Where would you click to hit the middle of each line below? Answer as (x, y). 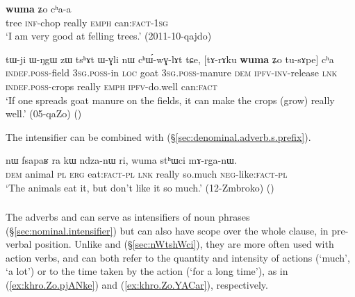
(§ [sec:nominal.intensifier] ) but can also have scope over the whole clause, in (167, 230)
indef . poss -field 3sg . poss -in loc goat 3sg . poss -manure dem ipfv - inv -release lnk (172, 73)
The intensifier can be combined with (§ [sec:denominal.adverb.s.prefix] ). (158, 136)
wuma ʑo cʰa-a (39, 8)
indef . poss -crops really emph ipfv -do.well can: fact (112, 86)
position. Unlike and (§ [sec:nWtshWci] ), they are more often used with (184, 244)
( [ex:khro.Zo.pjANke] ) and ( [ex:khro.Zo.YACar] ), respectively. (137, 285)
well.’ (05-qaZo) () (44, 113)
